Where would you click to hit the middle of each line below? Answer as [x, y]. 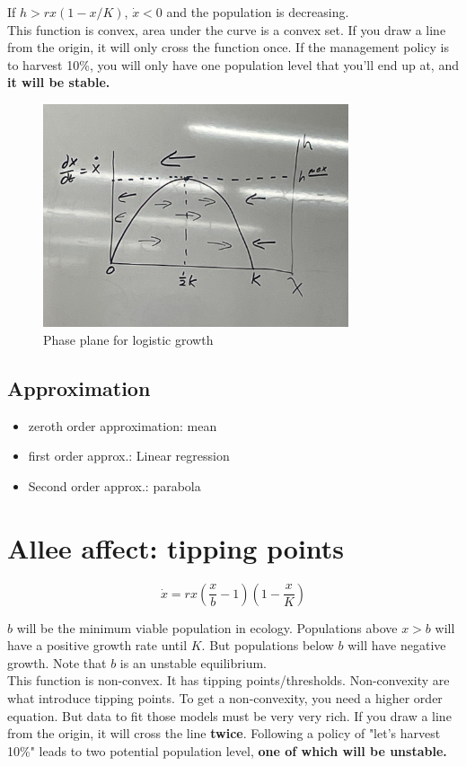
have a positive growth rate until [97, 645]
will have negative [397, 645]
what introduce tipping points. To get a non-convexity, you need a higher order [225, 698]
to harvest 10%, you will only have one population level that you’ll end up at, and [233, 64]
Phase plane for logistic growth [128, 339]
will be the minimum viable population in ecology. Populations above [207, 627]
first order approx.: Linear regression [129, 456]
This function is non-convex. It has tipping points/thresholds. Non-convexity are [229, 680]
